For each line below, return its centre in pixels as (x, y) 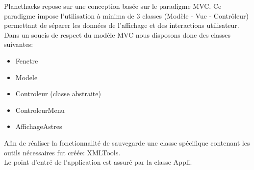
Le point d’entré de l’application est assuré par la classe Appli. (98, 162)
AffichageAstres (39, 126)
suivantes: (19, 44)
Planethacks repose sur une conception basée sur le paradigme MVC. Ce (113, 6)
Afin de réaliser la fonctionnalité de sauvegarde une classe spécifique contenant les (127, 142)
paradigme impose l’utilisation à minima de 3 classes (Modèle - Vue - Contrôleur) (127, 15)
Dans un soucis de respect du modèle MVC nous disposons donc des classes (117, 34)
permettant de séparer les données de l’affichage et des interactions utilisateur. (122, 25)
